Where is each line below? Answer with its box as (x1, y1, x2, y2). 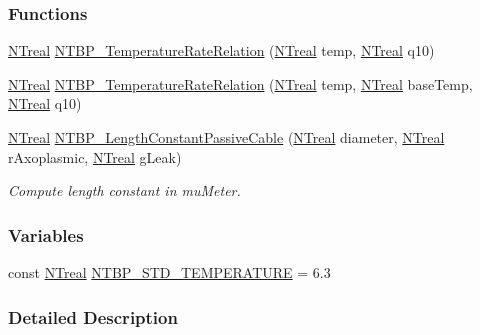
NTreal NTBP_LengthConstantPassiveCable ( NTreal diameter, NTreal (8, 127, 445, 147)
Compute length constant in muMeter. (8, 180, 241, 201)
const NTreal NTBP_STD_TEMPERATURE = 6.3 (8, 262, 331, 282)
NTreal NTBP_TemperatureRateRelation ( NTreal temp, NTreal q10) (8, 40, 435, 61)
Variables (8, 222, 84, 247)
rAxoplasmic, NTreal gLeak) (8, 146, 182, 167)
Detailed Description (8, 304, 178, 329)
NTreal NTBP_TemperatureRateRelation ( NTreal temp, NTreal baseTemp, (8, 73, 473, 94)
